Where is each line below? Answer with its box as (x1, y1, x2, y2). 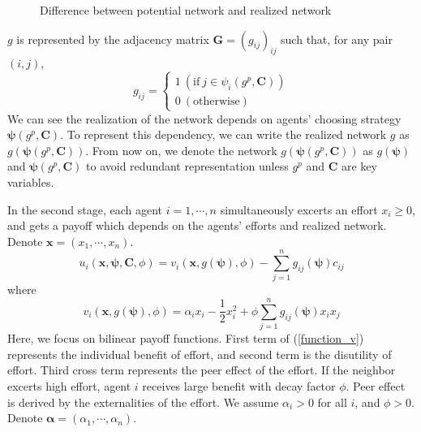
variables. (7, 173, 54, 190)
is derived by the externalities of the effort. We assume (7, 393, 279, 410)
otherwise (193, 96, 240, 108)
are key (341, 158, 377, 175)
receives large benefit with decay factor (142, 377, 336, 394)
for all (317, 393, 347, 410)
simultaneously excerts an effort (220, 201, 378, 218)
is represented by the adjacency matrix (16, 30, 209, 47)
